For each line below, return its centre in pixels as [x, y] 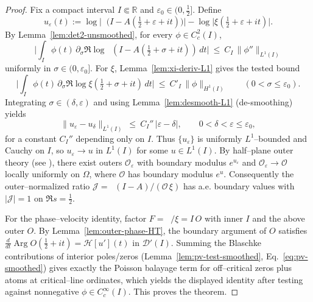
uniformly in [28, 68]
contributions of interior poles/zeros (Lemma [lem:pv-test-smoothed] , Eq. [142, 255]
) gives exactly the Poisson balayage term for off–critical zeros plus [167, 268]
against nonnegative [42, 291]
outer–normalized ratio [47, 186]
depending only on [110, 138]
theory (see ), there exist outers [64, 162]
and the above [279, 218]
